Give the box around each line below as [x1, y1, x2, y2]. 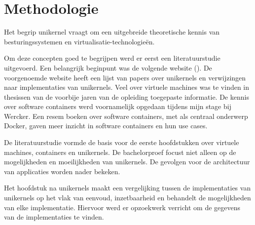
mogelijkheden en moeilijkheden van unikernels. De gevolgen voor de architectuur [4, 156, 250, 167]
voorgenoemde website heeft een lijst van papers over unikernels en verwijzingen [4, 72, 246, 82]
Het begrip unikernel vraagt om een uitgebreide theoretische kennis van [4, 27, 220, 37]
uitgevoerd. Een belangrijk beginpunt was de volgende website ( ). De [4, 62, 212, 73]
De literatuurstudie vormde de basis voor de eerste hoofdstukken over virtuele [4, 137, 239, 148]
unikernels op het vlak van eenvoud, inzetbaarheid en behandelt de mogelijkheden [4, 192, 251, 203]
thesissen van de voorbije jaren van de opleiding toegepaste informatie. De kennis [4, 91, 249, 102]
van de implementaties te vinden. [4, 212, 104, 222]
